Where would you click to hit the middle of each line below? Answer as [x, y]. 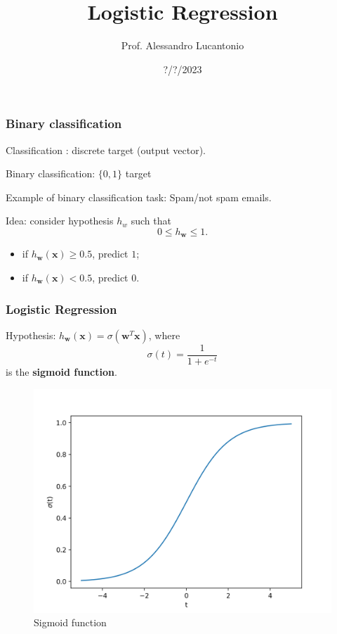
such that [151, 221]
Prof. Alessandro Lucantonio [183, 45]
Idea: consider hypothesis [60, 221]
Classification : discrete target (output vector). [106, 150]
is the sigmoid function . [61, 371]
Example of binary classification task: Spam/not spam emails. [139, 197]
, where [164, 335]
